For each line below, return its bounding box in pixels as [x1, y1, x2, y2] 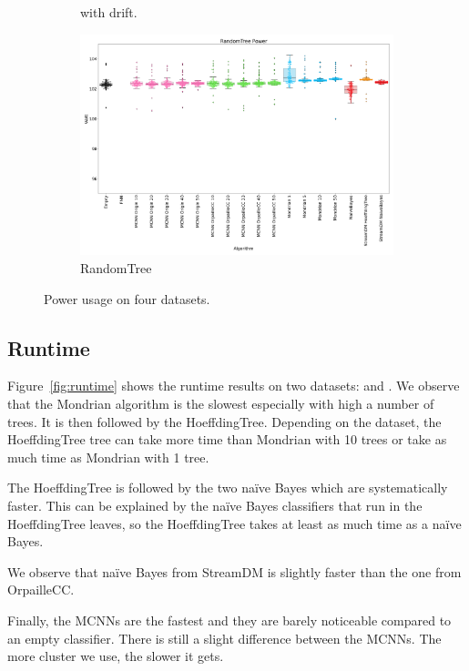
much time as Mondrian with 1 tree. [7, 447, 209, 466]
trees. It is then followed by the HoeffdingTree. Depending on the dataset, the [7, 412, 442, 431]
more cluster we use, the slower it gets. [7, 646, 224, 666]
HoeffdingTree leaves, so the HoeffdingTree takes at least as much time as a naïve [7, 513, 462, 533]
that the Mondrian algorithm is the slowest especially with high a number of [7, 394, 434, 413]
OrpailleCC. [7, 580, 75, 599]
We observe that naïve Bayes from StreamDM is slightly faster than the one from [7, 562, 462, 581]
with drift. [80, 3, 138, 21]
